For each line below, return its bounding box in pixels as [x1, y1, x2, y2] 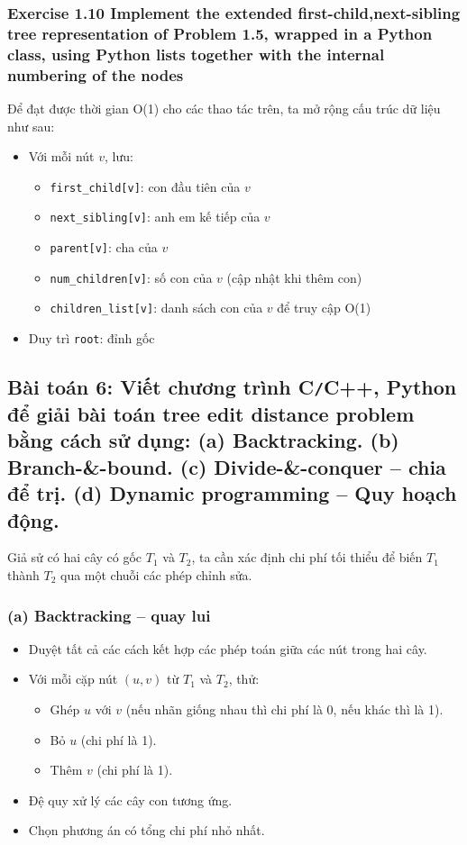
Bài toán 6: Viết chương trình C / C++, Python [7, 373, 457, 401]
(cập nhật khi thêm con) [226, 268, 362, 286]
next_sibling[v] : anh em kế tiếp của [50, 207, 261, 226]
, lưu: [105, 147, 133, 166]
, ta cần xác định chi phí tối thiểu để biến [191, 548, 423, 567]
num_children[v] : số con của [50, 268, 213, 286]
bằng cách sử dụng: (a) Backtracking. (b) [7, 426, 399, 454]
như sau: [7, 116, 55, 135]
